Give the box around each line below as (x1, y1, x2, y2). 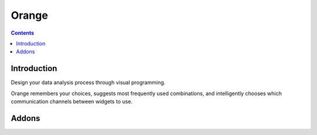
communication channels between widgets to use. (11, 98, 133, 105)
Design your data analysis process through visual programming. (11, 79, 166, 86)
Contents (11, 29, 35, 36)
